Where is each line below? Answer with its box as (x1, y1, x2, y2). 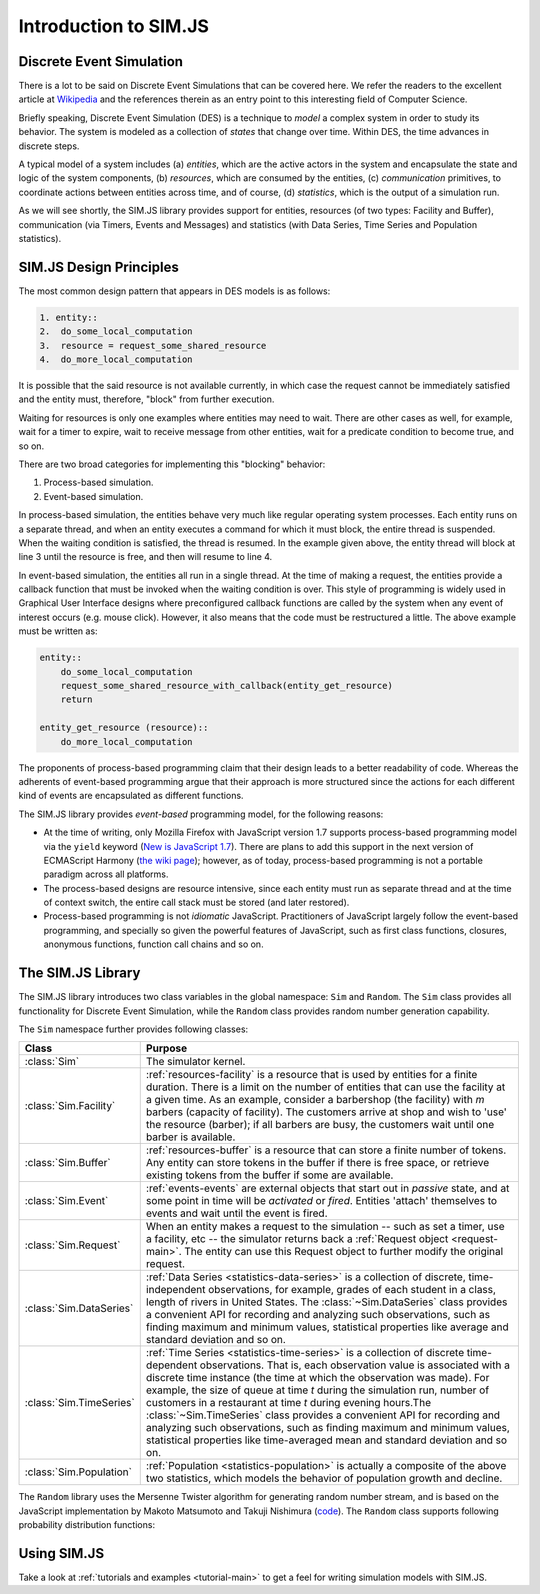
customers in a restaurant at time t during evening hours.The (145, 1396, 432, 1410)
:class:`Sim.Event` (24, 1194, 109, 1208)
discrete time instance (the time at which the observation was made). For (145, 1371, 490, 1385)
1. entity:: (39, 311, 99, 323)
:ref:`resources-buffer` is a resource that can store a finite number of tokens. (145, 1143, 507, 1157)
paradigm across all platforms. (43, 868, 169, 880)
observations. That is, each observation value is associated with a (199, 1358, 510, 1372)
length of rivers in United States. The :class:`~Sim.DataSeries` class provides (145, 1295, 508, 1309)
